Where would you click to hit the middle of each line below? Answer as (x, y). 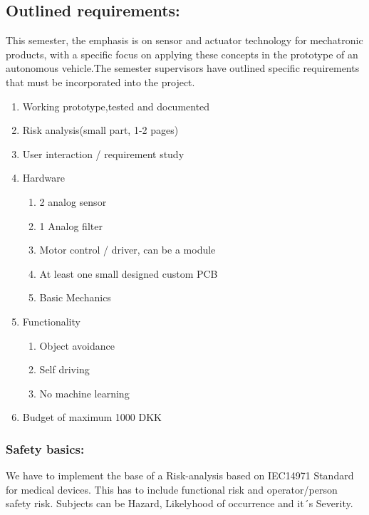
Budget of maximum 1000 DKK (92, 417)
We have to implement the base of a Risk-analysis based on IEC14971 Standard (180, 475)
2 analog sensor (73, 201)
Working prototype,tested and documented (116, 106)
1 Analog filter (71, 225)
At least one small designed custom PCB (129, 273)
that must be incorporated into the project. (100, 82)
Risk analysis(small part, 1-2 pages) (100, 130)
